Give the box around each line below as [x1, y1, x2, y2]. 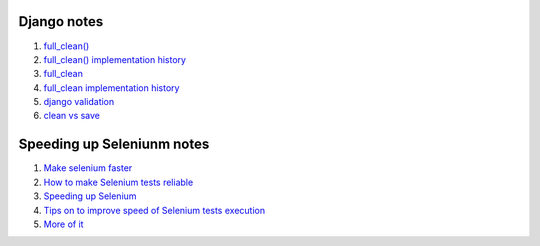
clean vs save [43, 110, 100, 122]
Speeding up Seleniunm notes [18, 136, 210, 153]
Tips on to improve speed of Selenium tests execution [43, 204, 265, 216]
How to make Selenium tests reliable [43, 176, 194, 188]
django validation [43, 96, 115, 108]
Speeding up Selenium [43, 190, 137, 202]
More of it [43, 218, 84, 230]
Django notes [18, 13, 104, 30]
